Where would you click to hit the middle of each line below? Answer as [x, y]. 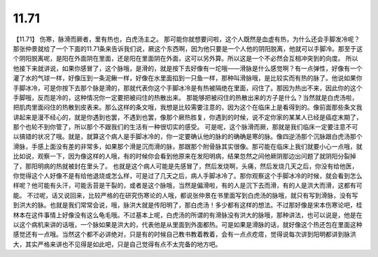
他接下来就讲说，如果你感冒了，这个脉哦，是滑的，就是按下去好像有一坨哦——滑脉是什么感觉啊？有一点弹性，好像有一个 [188, 68]
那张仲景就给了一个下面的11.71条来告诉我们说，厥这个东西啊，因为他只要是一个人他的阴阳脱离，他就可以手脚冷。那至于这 [188, 48]
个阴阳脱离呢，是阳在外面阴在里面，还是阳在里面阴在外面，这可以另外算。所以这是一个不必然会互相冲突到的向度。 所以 [185, 59]
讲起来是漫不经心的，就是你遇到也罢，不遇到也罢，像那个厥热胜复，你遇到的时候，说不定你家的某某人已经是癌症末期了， [188, 117]
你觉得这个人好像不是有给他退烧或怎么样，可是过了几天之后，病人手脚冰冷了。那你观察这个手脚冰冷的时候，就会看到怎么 [188, 176]
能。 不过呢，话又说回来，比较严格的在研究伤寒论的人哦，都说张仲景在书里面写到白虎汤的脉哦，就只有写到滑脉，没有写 [185, 195]
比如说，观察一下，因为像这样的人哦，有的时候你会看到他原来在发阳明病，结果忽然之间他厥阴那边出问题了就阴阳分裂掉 [184, 156]
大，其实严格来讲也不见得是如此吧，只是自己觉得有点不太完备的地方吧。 [117, 244]
